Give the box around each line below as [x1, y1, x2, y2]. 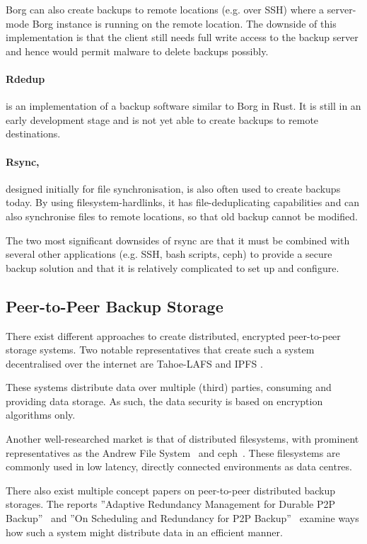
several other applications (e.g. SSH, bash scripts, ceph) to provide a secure [6, 246, 332, 261]
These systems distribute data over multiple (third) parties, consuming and [6, 380, 332, 395]
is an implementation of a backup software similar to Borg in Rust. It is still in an [6, 98, 361, 113]
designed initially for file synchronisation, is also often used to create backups [6, 181, 341, 195]
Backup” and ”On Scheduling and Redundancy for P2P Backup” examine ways [6, 511, 359, 526]
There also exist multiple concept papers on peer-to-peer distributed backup [6, 482, 336, 497]
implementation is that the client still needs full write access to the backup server [6, 30, 359, 45]
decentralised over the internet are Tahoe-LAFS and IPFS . [6, 356, 263, 370]
